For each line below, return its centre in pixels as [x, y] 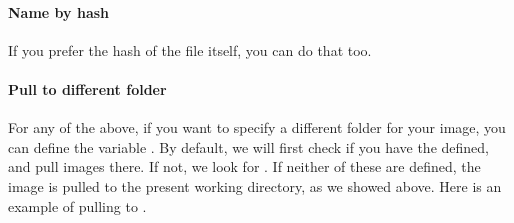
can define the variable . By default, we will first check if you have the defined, [248, 146]
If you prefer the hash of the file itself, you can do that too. [190, 49]
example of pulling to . [77, 205]
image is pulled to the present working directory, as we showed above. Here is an [255, 185]
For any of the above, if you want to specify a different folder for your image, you [257, 127]
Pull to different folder [87, 88]
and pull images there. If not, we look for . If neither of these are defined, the [244, 166]
